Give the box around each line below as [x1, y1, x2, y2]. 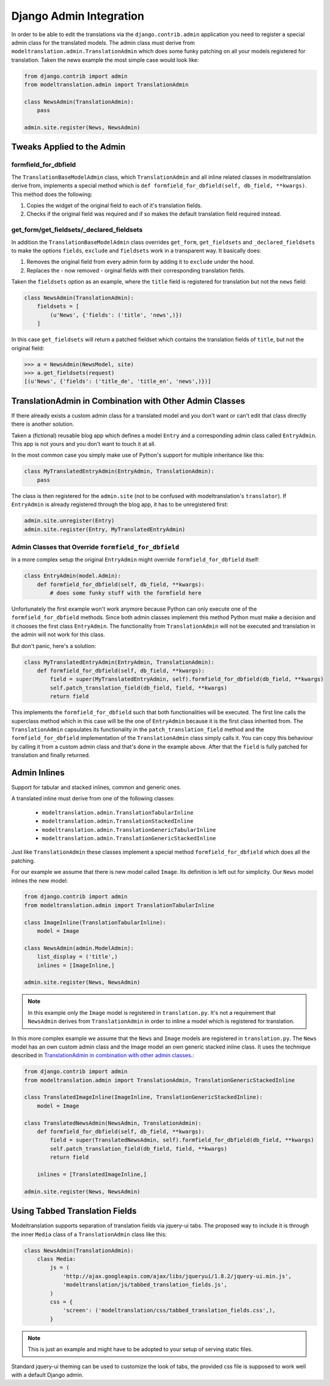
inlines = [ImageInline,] [37, 962, 115, 969]
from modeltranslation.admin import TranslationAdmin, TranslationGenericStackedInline [24, 1077, 295, 1083]
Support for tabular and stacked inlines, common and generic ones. [11, 783, 182, 791]
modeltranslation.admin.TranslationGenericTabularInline [42, 826, 216, 833]
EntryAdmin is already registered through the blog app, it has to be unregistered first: [11, 501, 229, 508]
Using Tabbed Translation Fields [11, 1206, 137, 1216]
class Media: [37, 1256, 76, 1263]
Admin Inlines [11, 767, 65, 778]
